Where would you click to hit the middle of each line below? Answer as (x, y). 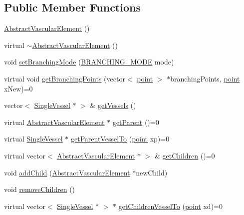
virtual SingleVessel (33, 139)
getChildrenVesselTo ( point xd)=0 (170, 206)
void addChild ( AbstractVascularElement (67, 172)
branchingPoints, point (205, 78)
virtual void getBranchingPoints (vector (65, 78)
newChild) (152, 172)
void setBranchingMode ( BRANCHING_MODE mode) (89, 62)
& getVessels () (113, 105)
